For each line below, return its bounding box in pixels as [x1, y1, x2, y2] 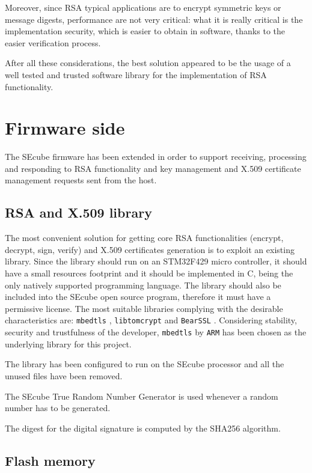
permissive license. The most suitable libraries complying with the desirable [5, 302, 283, 314]
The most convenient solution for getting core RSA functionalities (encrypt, [5, 231, 284, 244]
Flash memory [5, 451, 96, 469]
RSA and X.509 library [5, 203, 152, 222]
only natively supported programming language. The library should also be [5, 278, 281, 291]
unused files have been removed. [5, 369, 123, 382]
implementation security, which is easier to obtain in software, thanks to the [5, 25, 285, 37]
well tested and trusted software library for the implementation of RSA [5, 68, 267, 81]
